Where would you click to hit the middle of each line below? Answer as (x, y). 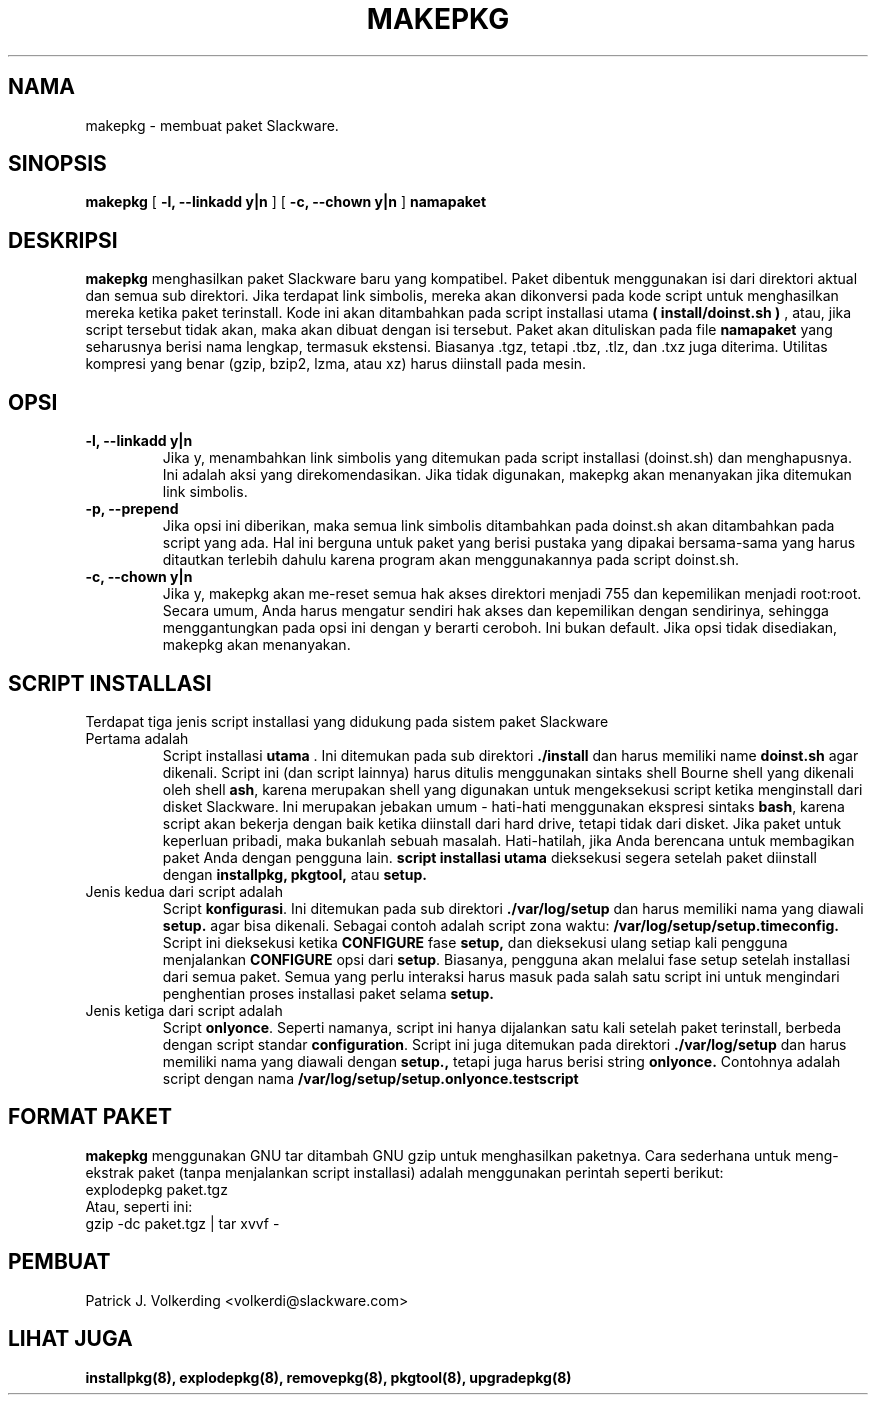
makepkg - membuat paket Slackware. (212, 125)
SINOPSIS (57, 164)
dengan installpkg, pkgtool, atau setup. (294, 874)
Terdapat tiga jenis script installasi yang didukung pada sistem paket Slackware (347, 721)
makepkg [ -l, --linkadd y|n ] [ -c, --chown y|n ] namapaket (286, 202)
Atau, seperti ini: (139, 1206)
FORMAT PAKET (90, 1117)
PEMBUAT (59, 1262)
